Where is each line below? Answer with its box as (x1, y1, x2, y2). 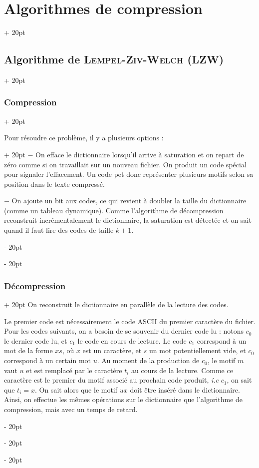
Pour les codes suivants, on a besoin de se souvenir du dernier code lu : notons (4, 326, 244, 336)
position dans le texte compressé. (4, 178, 105, 189)
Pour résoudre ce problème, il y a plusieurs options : (4, 132, 164, 143)
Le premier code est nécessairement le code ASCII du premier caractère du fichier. (4, 316, 256, 326)
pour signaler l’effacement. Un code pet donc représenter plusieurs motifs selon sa (4, 169, 254, 179)
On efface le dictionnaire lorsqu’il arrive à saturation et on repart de (35, 149, 244, 159)
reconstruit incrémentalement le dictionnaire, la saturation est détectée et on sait (4, 215, 252, 225)
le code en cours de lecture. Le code (77, 335, 187, 346)
